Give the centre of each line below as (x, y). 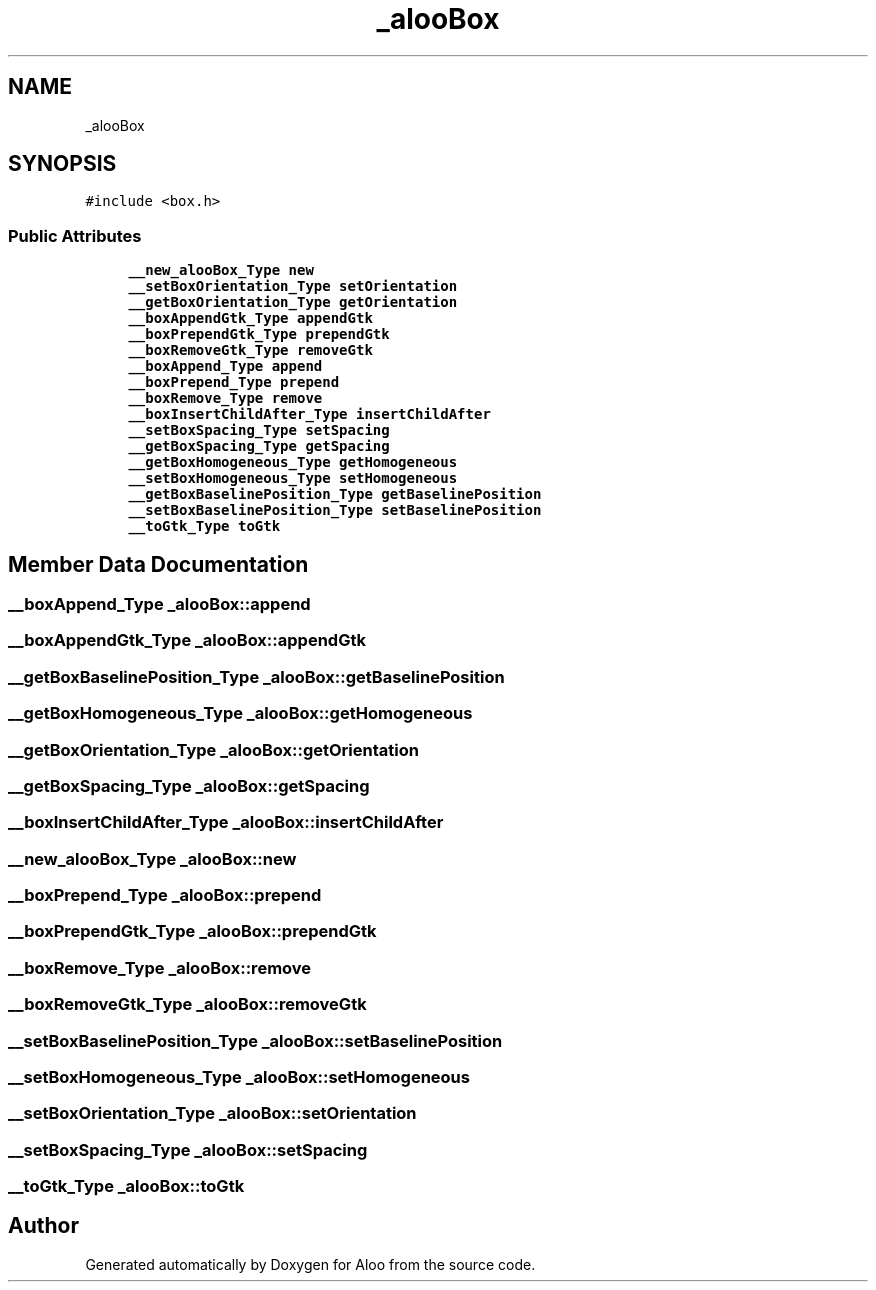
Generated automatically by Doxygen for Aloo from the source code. (310, 1264)
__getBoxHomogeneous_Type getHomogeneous (293, 462)
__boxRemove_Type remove (225, 398)
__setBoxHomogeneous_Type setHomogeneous (293, 478)
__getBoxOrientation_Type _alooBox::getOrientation (213, 749)
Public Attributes (75, 235)
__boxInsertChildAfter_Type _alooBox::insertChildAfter (226, 822)
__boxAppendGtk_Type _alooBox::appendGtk (187, 640)
